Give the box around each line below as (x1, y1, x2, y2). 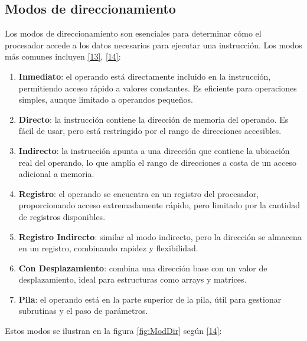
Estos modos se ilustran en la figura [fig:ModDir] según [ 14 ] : (5, 324, 222, 337)
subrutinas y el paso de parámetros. (18, 304, 148, 317)
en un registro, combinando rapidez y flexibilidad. (18, 242, 198, 254)
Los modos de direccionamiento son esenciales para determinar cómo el (5, 27, 262, 40)
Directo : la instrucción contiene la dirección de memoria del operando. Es (18, 113, 289, 125)
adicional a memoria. (18, 168, 94, 180)
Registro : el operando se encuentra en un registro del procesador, (18, 187, 259, 199)
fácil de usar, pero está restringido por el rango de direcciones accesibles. (18, 124, 282, 137)
